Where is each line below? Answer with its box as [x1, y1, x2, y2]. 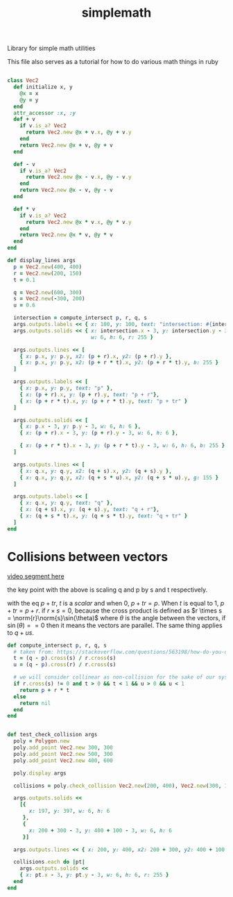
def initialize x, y [13, 83, 73, 91]
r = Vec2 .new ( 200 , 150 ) [13, 270, 82, 277]
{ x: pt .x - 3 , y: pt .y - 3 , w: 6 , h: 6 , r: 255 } [19, 871, 169, 879]
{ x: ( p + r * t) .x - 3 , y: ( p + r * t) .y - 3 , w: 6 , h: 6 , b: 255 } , [19, 442, 228, 449]
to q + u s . [7, 628, 35, 637]
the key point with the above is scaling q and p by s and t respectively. [7, 585, 208, 594]
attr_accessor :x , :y [13, 109, 76, 116]
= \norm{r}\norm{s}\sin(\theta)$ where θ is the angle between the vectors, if [7, 613, 226, 622]
